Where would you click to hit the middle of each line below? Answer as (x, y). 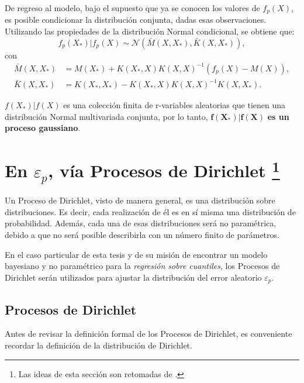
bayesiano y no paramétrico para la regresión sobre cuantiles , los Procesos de (142, 266)
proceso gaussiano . (43, 128)
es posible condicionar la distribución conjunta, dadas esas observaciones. (136, 20)
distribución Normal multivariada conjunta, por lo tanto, (106, 116)
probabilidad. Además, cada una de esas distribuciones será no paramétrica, (141, 223)
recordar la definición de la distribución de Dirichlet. (99, 345)
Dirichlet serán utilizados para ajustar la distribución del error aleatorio (133, 277)
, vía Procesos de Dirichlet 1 (164, 169)
